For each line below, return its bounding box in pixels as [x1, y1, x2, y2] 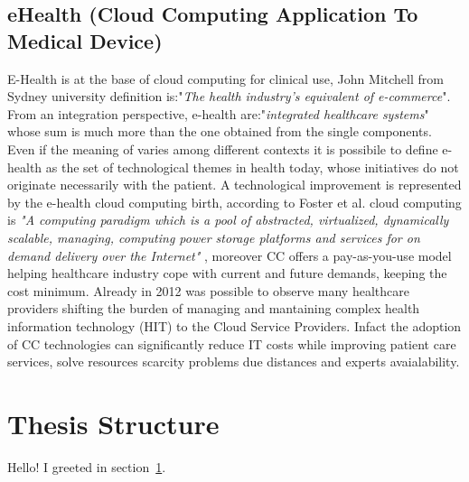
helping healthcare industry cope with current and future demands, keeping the [7, 264, 447, 283]
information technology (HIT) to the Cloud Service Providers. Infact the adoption [7, 316, 462, 335]
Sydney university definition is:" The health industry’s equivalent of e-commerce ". [7, 87, 451, 106]
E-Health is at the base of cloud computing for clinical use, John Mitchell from [7, 69, 444, 88]
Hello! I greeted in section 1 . [7, 457, 166, 476]
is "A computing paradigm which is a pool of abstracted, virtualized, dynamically [7, 210, 449, 229]
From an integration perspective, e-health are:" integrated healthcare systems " [7, 104, 429, 123]
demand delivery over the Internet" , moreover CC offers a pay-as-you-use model [7, 246, 452, 264]
